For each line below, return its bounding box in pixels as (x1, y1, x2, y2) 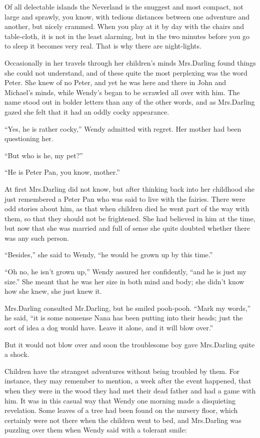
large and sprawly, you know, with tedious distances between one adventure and (4, 11, 250, 22)
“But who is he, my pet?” (4, 150, 83, 160)
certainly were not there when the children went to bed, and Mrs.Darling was (4, 414, 241, 425)
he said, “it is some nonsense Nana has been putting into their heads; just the (4, 312, 243, 323)
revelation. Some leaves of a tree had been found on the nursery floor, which (4, 405, 238, 415)
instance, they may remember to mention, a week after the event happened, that (4, 375, 251, 386)
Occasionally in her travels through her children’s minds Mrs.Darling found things (4, 57, 256, 68)
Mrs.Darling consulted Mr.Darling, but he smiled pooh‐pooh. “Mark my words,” (4, 302, 251, 313)
